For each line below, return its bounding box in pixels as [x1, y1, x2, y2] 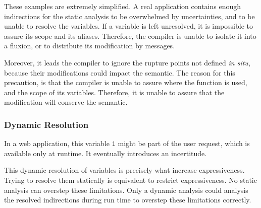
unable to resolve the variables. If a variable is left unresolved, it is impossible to [4, 21, 253, 31]
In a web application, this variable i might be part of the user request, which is [4, 138, 250, 149]
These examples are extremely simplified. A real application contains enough [4, 1, 241, 11]
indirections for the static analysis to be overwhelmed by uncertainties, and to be [4, 11, 255, 21]
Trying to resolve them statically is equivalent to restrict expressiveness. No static [4, 175, 257, 185]
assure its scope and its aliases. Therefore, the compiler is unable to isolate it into [4, 30, 256, 41]
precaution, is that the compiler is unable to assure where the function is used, [4, 77, 247, 88]
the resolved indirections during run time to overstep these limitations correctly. [4, 194, 251, 205]
